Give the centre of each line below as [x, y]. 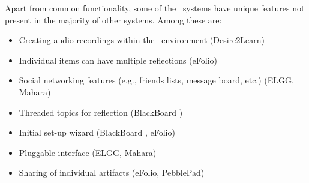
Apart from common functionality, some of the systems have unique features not [155, 8]
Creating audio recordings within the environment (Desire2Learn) [142, 40]
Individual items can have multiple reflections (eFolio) [118, 60]
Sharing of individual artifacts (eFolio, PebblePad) [112, 172]
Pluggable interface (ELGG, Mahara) [88, 152]
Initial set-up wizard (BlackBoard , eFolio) [97, 132]
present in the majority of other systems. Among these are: [113, 19]
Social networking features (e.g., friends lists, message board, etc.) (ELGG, [156, 80]
